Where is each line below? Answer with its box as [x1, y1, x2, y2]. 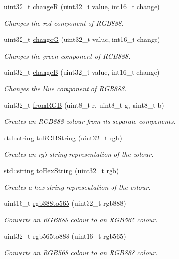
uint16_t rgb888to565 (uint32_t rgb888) [4, 198, 126, 208]
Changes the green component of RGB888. [4, 50, 131, 60]
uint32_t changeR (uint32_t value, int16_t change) [4, 1, 160, 11]
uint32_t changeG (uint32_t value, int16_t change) [4, 34, 160, 44]
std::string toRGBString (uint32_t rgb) [4, 132, 122, 142]
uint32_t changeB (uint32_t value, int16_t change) [4, 67, 160, 77]
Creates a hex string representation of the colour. [4, 181, 151, 192]
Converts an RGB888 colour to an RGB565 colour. [4, 214, 157, 224]
